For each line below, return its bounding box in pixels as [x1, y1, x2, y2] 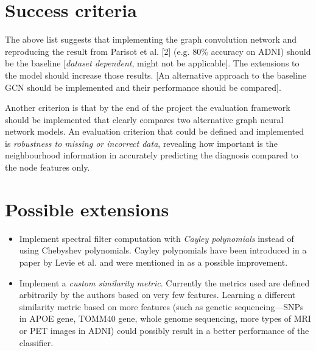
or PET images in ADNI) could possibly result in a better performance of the [19, 324, 309, 336]
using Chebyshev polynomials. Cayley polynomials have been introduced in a [19, 244, 307, 257]
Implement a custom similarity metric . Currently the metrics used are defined [19, 276, 310, 289]
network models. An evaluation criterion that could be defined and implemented [5, 125, 304, 138]
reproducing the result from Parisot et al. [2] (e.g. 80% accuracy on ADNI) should [5, 44, 311, 57]
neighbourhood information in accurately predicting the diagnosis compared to [5, 149, 298, 161]
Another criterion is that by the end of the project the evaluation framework [5, 101, 290, 114]
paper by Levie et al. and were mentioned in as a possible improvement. [19, 255, 288, 268]
